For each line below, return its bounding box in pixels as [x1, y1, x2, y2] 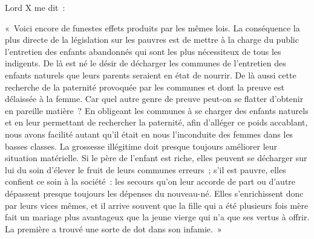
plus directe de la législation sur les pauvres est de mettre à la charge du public [5, 33, 299, 46]
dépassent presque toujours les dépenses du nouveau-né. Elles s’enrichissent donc [5, 186, 304, 199]
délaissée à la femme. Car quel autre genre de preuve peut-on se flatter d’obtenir [5, 92, 304, 105]
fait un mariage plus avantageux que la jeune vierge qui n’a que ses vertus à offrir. [5, 211, 310, 223]
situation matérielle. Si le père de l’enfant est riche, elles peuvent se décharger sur [5, 151, 307, 164]
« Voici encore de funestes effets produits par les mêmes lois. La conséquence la [5, 21, 300, 34]
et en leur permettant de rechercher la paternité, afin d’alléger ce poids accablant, [5, 116, 308, 129]
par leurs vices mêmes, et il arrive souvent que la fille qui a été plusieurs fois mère [5, 199, 309, 211]
